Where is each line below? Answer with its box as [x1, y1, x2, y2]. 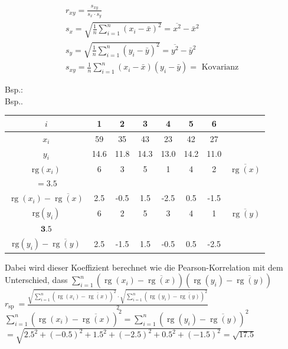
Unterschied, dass [5, 274, 68, 286]
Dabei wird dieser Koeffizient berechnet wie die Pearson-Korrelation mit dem [5, 261, 283, 273]
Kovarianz [201, 63, 239, 72]
